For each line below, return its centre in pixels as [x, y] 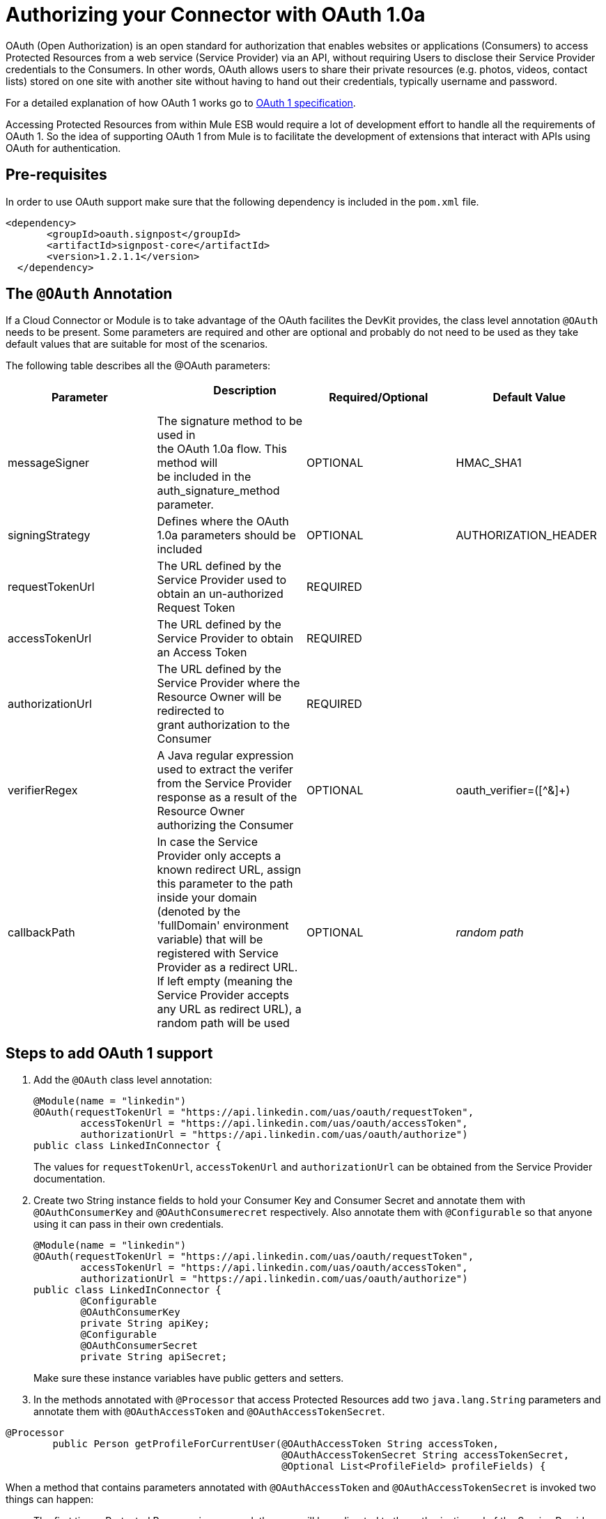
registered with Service [218, 954]
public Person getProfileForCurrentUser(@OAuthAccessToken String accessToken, [276, 1444]
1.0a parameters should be [226, 535]
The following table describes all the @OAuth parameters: [138, 366]
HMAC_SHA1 [489, 463]
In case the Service [208, 842]
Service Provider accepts [223, 995]
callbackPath [41, 933]
